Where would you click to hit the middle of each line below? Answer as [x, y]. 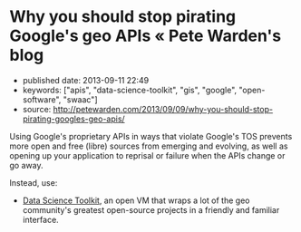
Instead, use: [34, 182]
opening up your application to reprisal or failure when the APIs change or [147, 155]
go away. [26, 165]
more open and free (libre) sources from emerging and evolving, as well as [149, 146]
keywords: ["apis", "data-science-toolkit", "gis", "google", [130, 90]
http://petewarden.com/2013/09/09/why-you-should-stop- [163, 109]
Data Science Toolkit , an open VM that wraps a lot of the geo [136, 200]
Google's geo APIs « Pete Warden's [146, 36]
